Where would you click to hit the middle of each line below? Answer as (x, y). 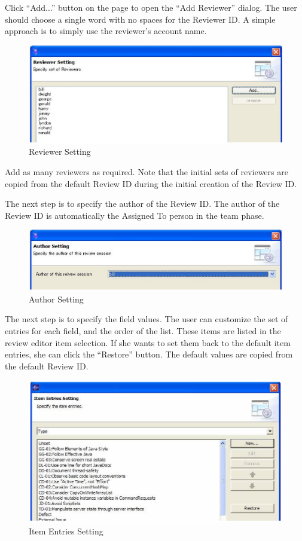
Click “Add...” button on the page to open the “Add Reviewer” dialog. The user (151, 7)
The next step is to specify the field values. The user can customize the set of (147, 319)
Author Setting (56, 299)
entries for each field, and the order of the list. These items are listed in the (143, 330)
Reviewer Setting (60, 152)
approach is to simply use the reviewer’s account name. (106, 31)
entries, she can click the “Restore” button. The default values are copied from (149, 354)
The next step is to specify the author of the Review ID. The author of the (142, 204)
